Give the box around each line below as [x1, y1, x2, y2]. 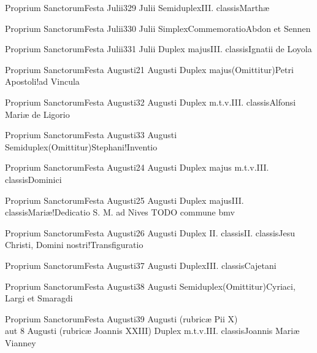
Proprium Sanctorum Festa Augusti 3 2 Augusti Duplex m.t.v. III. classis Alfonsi [5, 95, 296, 108]
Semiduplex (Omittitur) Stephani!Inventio [5, 140, 158, 153]
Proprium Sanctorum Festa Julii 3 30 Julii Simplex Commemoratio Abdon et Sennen [5, 21, 311, 34]
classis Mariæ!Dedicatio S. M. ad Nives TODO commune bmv [5, 206, 235, 219]
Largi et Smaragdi [5, 292, 73, 305]
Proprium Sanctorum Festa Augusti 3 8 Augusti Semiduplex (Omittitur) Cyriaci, [5, 279, 296, 292]
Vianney [5, 336, 36, 349]
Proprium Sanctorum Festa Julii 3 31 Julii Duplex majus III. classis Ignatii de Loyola [5, 42, 312, 55]
